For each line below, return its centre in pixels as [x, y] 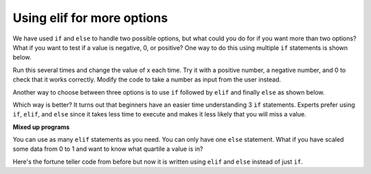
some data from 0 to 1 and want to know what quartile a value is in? [108, 149]
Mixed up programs [41, 127]
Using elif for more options [90, 18]
